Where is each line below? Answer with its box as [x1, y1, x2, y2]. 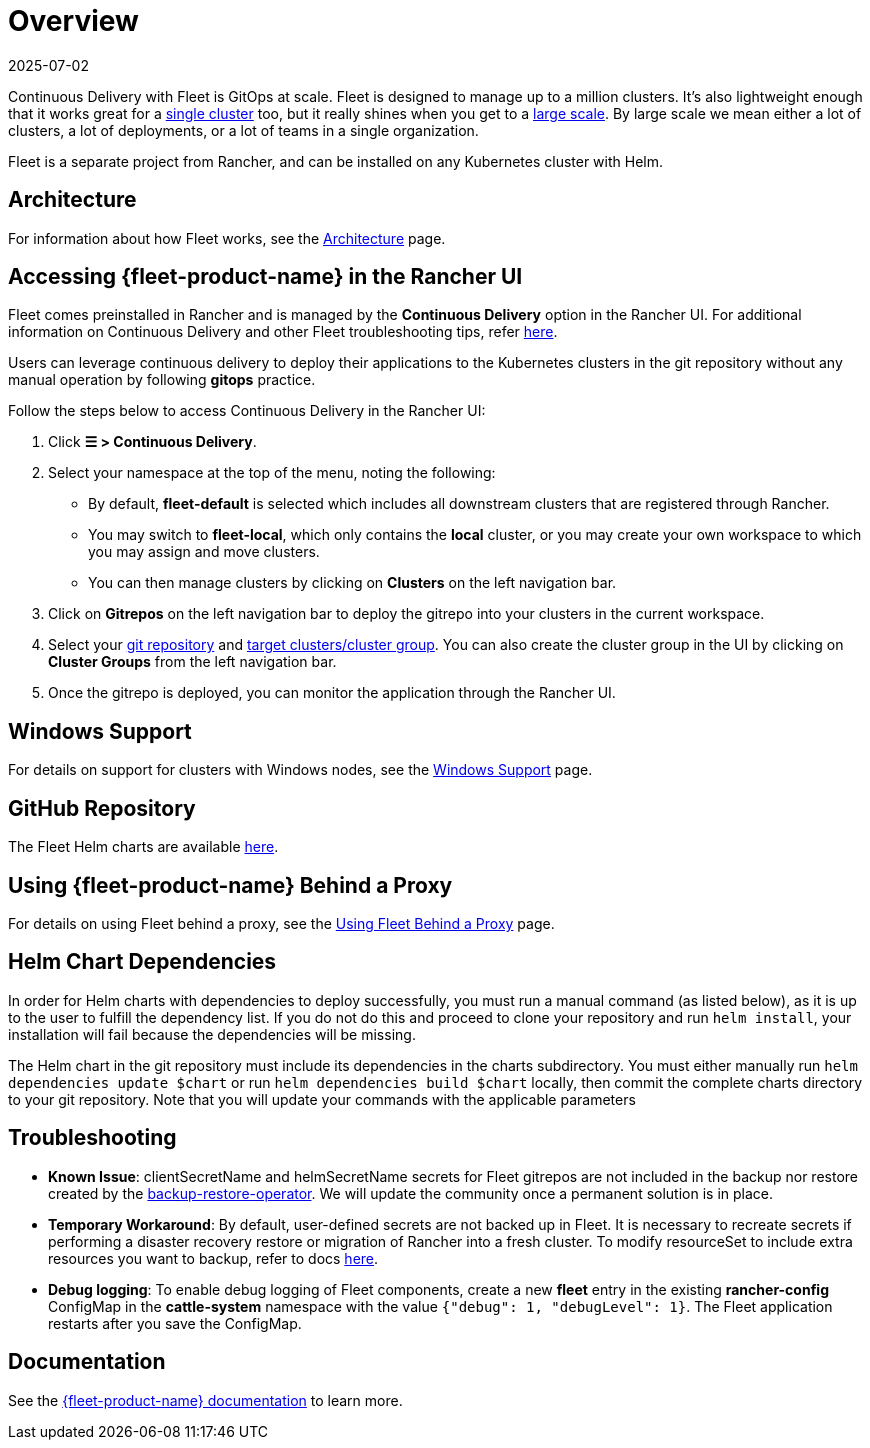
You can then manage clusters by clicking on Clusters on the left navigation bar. [88, 574, 617, 592]
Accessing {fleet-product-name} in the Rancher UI [8, 264, 523, 290]
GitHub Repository [8, 795, 196, 821]
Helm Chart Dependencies [8, 949, 277, 975]
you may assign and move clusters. [88, 543, 320, 561]
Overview [8, 4, 139, 38]
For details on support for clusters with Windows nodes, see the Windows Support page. [8, 761, 593, 779]
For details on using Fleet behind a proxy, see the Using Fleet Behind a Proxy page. [8, 914, 555, 932]
